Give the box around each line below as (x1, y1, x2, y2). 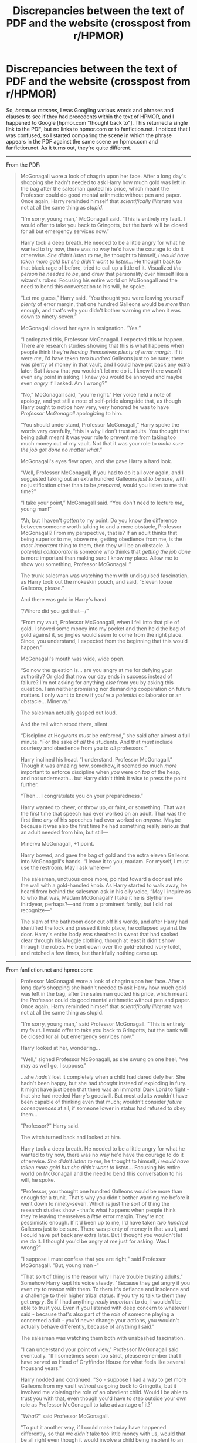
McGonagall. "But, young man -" (20, 1261, 100, 1269)
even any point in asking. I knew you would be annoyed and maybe (20, 373, 183, 380)
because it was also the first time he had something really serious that (20, 822, 190, 829)
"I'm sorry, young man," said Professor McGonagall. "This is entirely (20, 1020, 185, 1028)
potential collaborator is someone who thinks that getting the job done (20, 548, 191, 555)
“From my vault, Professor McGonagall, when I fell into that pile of (20, 619, 180, 626)
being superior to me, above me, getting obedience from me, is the (20, 536, 183, 543)
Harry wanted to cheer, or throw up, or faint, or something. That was (20, 803, 186, 810)
